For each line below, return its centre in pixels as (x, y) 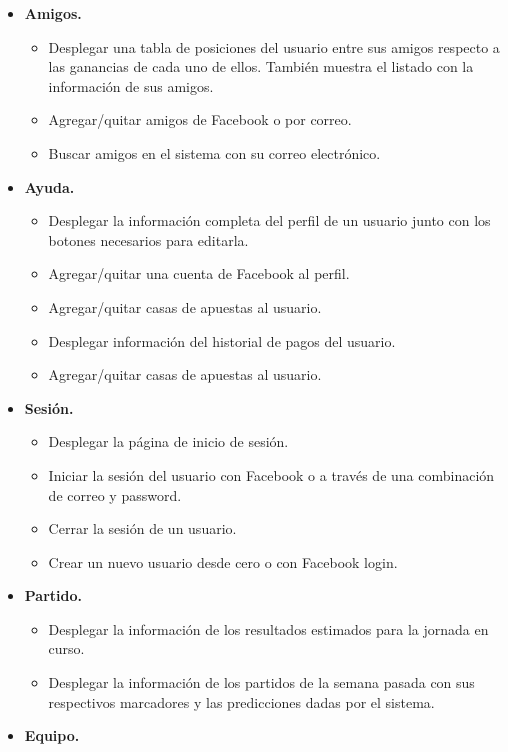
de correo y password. (115, 494)
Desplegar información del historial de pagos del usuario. (222, 340)
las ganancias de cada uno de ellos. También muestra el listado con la (261, 66)
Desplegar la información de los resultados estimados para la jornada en (268, 628)
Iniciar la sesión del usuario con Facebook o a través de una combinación (271, 474)
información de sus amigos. (131, 85)
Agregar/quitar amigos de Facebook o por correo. (200, 119)
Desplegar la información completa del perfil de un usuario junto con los (269, 220)
